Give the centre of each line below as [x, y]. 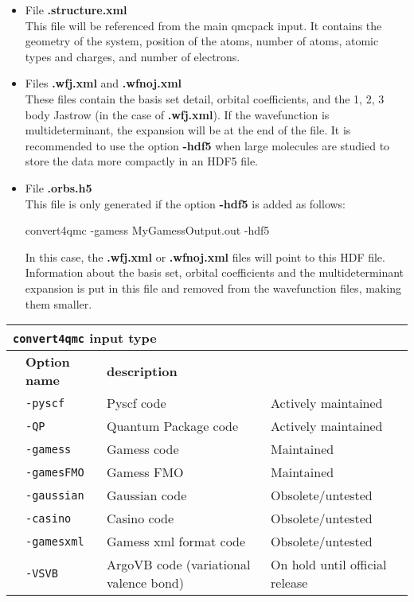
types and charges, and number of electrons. [133, 56]
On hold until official [329, 565]
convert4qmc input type [85, 338]
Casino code [141, 518]
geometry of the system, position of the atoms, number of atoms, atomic [202, 41]
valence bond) [145, 583]
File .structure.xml [76, 10]
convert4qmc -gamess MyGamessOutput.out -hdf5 [147, 230]
